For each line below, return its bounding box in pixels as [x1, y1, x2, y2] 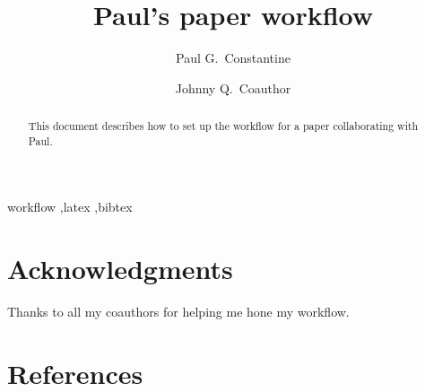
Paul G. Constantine [176, 48, 291, 67]
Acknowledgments [7, 250, 233, 287]
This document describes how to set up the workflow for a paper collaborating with [28, 118, 419, 134]
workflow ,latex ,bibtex [7, 197, 133, 216]
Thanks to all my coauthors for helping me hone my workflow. [7, 302, 350, 321]
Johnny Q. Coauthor [175, 78, 291, 97]
